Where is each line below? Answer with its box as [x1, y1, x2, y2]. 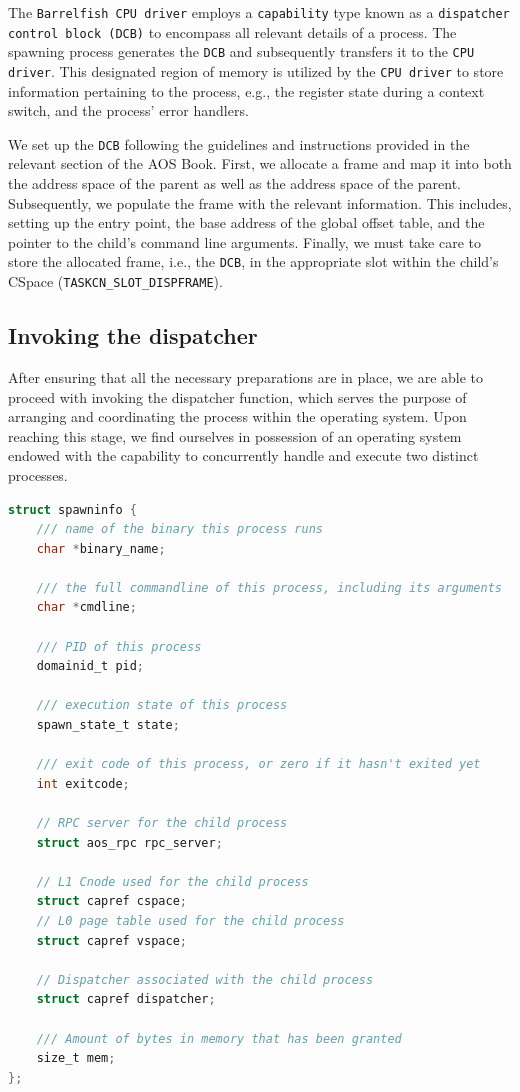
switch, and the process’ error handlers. [8, 100, 249, 121]
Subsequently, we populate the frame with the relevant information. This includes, [8, 192, 512, 213]
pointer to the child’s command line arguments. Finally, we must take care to [8, 231, 482, 252]
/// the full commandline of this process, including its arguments [36, 580, 502, 595]
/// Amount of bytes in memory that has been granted [36, 1031, 402, 1046]
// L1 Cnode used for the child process [36, 874, 309, 889]
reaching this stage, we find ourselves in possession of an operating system [8, 425, 462, 446]
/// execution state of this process [36, 698, 288, 713]
